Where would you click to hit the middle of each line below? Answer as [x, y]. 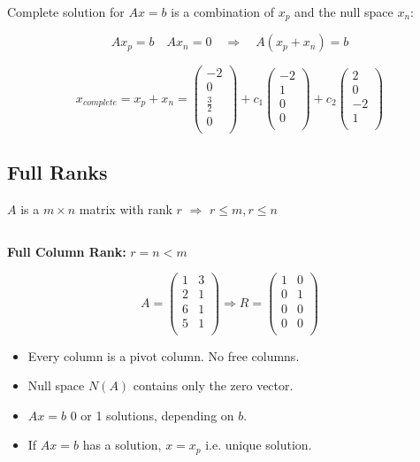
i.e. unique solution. [259, 445]
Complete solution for [66, 12]
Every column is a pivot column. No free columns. [164, 355]
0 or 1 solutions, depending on [152, 415]
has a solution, [122, 445]
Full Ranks [57, 172]
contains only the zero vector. [213, 385]
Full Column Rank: [67, 251]
